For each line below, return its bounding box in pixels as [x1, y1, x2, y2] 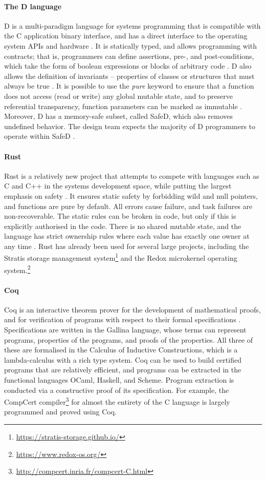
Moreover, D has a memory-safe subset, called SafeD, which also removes [4, 111, 233, 121]
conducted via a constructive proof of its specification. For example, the [4, 384, 229, 395]
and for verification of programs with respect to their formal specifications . [4, 314, 241, 325]
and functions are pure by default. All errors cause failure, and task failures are [4, 200, 253, 211]
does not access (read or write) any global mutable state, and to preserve [4, 90, 233, 101]
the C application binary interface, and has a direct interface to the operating [4, 30, 248, 41]
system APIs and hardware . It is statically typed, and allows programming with [4, 40, 257, 51]
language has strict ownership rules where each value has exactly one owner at [4, 231, 250, 241]
